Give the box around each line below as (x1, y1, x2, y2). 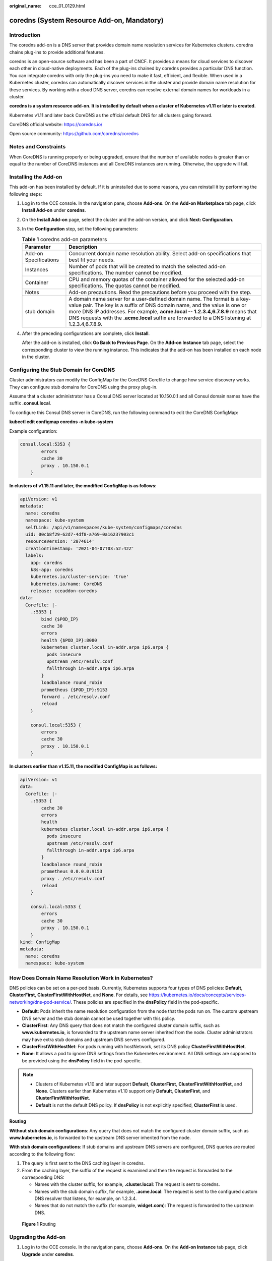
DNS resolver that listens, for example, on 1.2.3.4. (34, 1195, 137, 1201)
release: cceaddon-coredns (30, 588, 98, 594)
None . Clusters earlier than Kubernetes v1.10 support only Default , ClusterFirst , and (35, 1088, 211, 1094)
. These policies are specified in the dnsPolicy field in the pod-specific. (71, 999, 219, 1005)
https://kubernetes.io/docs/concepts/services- (149, 992, 246, 998)
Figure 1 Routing (22, 1221, 56, 1227)
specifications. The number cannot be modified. (69, 269, 183, 276)
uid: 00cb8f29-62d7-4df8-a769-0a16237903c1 (25, 531, 134, 537)
